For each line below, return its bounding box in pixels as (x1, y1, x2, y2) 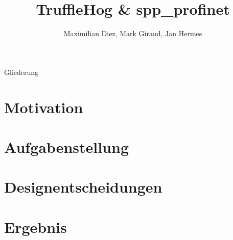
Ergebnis (4, 216, 67, 237)
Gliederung (4, 66, 39, 77)
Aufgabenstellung (4, 136, 129, 157)
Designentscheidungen (4, 176, 162, 197)
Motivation (4, 96, 83, 117)
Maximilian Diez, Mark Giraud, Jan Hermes (63, 28, 202, 39)
